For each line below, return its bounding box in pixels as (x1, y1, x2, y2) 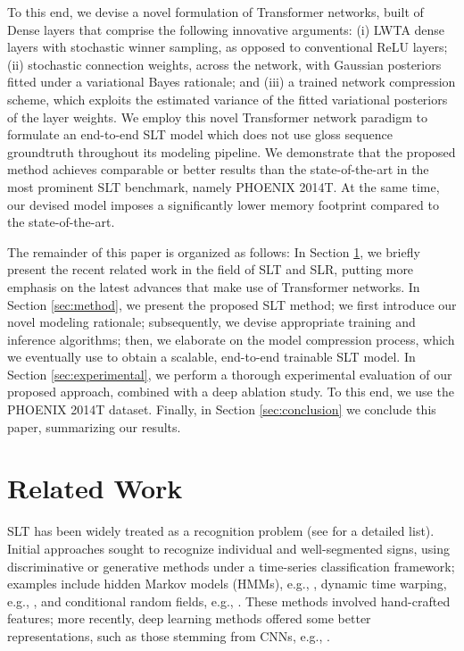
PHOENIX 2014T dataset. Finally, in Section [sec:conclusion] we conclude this (7, 400, 436, 419)
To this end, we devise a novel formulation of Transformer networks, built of (7, 3, 424, 21)
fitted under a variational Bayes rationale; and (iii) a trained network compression (7, 72, 456, 91)
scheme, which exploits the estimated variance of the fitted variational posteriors (7, 89, 448, 108)
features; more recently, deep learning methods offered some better (7, 609, 371, 628)
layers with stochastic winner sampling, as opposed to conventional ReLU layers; (7, 38, 448, 56)
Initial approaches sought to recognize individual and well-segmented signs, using (7, 538, 450, 557)
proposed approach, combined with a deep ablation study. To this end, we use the (7, 382, 454, 401)
